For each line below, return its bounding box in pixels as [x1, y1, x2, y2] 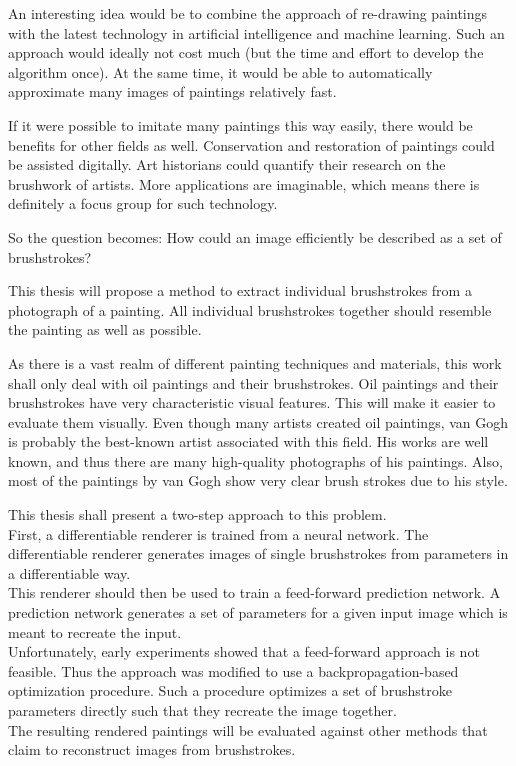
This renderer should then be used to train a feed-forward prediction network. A [8, 582, 501, 603]
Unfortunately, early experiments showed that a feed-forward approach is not [8, 641, 480, 662]
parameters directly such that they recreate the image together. [8, 700, 397, 720]
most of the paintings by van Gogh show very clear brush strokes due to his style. [8, 470, 508, 491]
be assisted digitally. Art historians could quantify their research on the [8, 154, 446, 175]
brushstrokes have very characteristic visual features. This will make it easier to [8, 392, 496, 413]
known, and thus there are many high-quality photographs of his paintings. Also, [8, 450, 503, 471]
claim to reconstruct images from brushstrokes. [8, 739, 296, 760]
